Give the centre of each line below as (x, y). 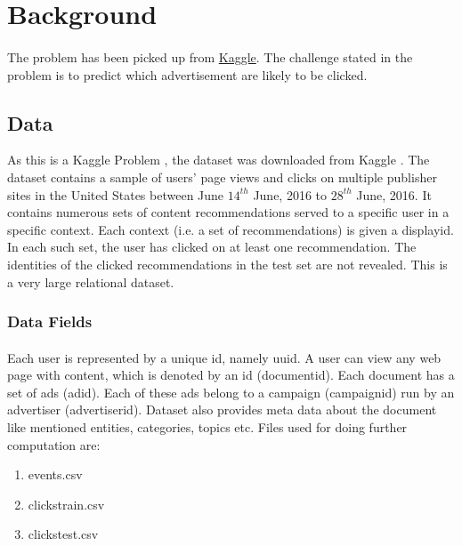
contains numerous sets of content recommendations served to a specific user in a (228, 212)
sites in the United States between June (116, 194)
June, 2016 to (290, 194)
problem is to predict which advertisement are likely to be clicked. (187, 74)
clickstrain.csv (66, 504)
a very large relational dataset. (91, 281)
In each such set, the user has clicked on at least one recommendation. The (212, 247)
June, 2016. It (394, 194)
